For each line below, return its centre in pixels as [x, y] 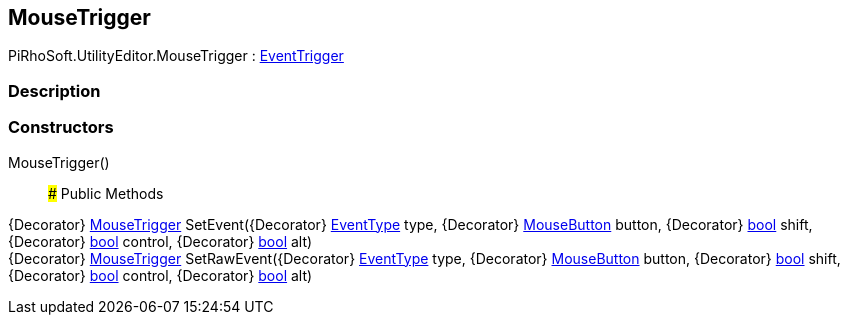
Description [54, 90]
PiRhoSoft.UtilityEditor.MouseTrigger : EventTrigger [176, 56]
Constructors [61, 127]
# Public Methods [106, 193]
